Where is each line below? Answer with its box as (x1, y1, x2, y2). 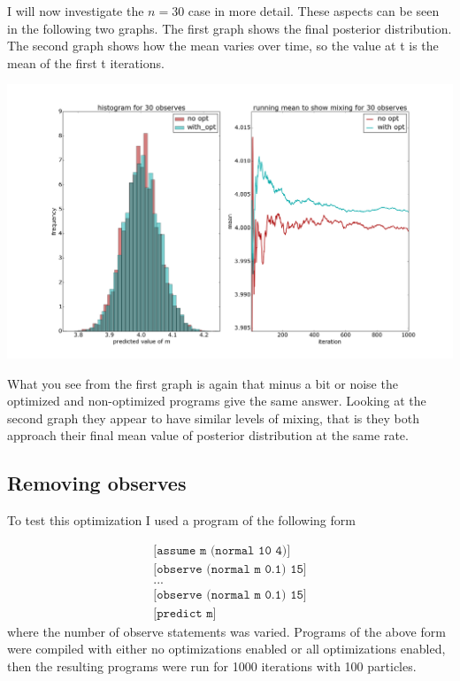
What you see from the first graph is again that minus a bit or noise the (7, 374, 398, 392)
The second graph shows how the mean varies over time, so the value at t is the (7, 36, 439, 55)
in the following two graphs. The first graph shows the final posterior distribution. (7, 19, 452, 37)
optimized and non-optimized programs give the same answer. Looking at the (7, 391, 426, 410)
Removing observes (7, 469, 187, 497)
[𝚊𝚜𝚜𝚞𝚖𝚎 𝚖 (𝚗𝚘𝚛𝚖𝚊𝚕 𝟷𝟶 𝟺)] (153, 544, 291, 557)
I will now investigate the (7, 2, 144, 19)
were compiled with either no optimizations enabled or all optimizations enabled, (7, 639, 446, 658)
